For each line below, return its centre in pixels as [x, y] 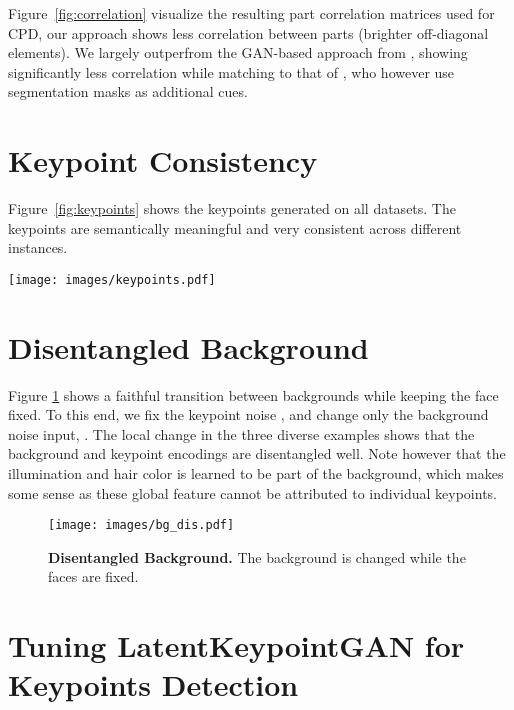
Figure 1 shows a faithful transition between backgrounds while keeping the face [253, 394]
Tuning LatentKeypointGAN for [236, 645]
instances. [38, 247]
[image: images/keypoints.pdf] [112, 279]
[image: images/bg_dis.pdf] [141, 525]
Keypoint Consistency [163, 160]
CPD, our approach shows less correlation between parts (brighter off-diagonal [248, 32]
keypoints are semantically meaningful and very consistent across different [235, 227]
